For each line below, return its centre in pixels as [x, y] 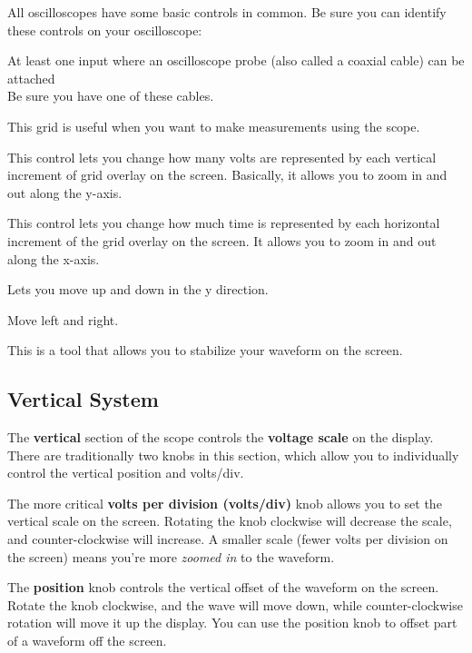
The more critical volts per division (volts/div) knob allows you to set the [225, 503]
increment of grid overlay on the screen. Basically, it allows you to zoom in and [227, 175]
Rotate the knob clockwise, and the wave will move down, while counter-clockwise [235, 604]
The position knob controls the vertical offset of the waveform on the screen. [223, 587]
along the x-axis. [54, 258]
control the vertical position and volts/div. [126, 473]
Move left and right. [63, 319]
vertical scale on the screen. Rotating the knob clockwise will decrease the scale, [230, 521]
